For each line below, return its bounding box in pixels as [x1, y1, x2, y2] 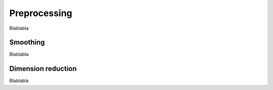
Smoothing [9, 38, 45, 47]
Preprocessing [9, 8, 73, 19]
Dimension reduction [9, 64, 77, 73]
